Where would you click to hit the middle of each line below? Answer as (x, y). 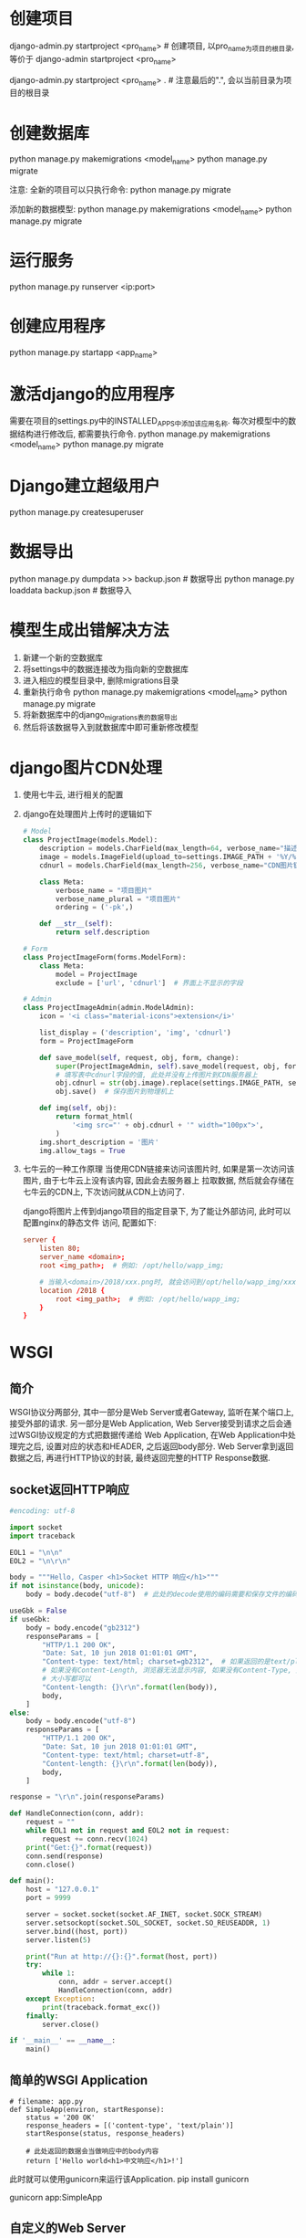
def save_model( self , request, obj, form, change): (139, 1057)
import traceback (42, 1536)
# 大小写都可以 (66, 1679)
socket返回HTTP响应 (70, 1489)
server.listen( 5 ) (59, 1940)
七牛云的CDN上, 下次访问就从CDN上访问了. (103, 1192)
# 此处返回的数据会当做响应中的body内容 (92, 2151)
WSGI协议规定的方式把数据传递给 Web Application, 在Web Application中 (153, 1435)
